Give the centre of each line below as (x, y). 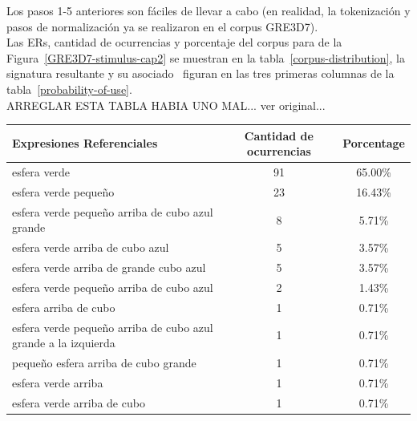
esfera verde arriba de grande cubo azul (109, 267)
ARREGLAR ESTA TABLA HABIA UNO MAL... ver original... (166, 105)
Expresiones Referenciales (85, 143)
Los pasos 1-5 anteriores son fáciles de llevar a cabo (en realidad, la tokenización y (208, 10)
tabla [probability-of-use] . (69, 89)
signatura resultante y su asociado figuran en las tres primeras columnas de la (200, 73)
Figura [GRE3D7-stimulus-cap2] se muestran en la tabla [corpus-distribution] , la (206, 57)
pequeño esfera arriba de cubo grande (104, 363)
